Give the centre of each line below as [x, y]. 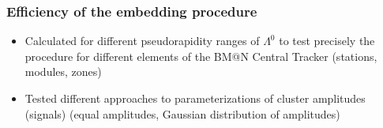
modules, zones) [63, 72]
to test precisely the [327, 41]
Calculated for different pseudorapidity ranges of [142, 41]
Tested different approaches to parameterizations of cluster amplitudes [195, 98]
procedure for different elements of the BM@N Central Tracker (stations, [201, 56]
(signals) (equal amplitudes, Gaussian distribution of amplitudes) [182, 113]
